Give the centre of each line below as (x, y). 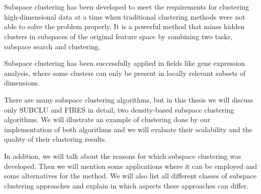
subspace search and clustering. (52, 46)
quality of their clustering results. (56, 139)
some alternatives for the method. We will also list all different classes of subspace (130, 176)
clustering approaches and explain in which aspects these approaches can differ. (126, 185)
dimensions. (22, 83)
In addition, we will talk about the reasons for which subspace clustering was (123, 156)
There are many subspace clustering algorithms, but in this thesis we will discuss (129, 99)
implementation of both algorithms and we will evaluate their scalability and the (128, 129)
